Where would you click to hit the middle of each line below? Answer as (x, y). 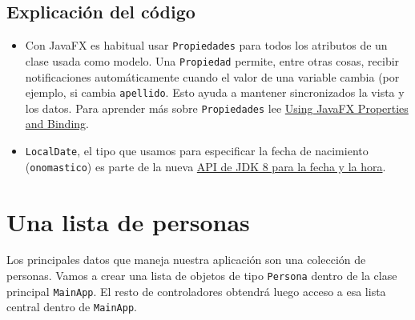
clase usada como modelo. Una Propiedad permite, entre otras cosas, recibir (212, 60)
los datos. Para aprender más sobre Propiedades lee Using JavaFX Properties (217, 108)
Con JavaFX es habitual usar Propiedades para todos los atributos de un (206, 45)
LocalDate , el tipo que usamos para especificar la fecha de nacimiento (197, 151)
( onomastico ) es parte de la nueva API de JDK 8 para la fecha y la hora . (205, 166)
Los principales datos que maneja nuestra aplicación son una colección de (186, 260)
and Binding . (57, 124)
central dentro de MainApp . (72, 307)
